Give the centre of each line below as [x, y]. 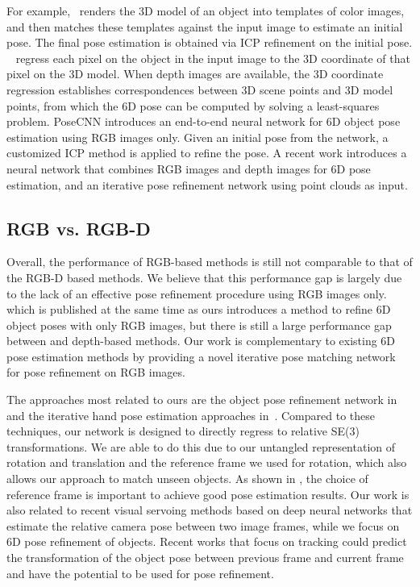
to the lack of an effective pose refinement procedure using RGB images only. [197, 293]
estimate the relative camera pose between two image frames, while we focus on [203, 525]
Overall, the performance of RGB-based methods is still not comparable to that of [210, 262]
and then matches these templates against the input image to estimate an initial [205, 26]
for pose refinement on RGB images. [96, 372]
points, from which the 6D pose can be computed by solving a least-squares [193, 105]
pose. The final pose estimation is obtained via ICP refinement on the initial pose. [210, 42]
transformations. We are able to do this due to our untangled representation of [201, 446]
